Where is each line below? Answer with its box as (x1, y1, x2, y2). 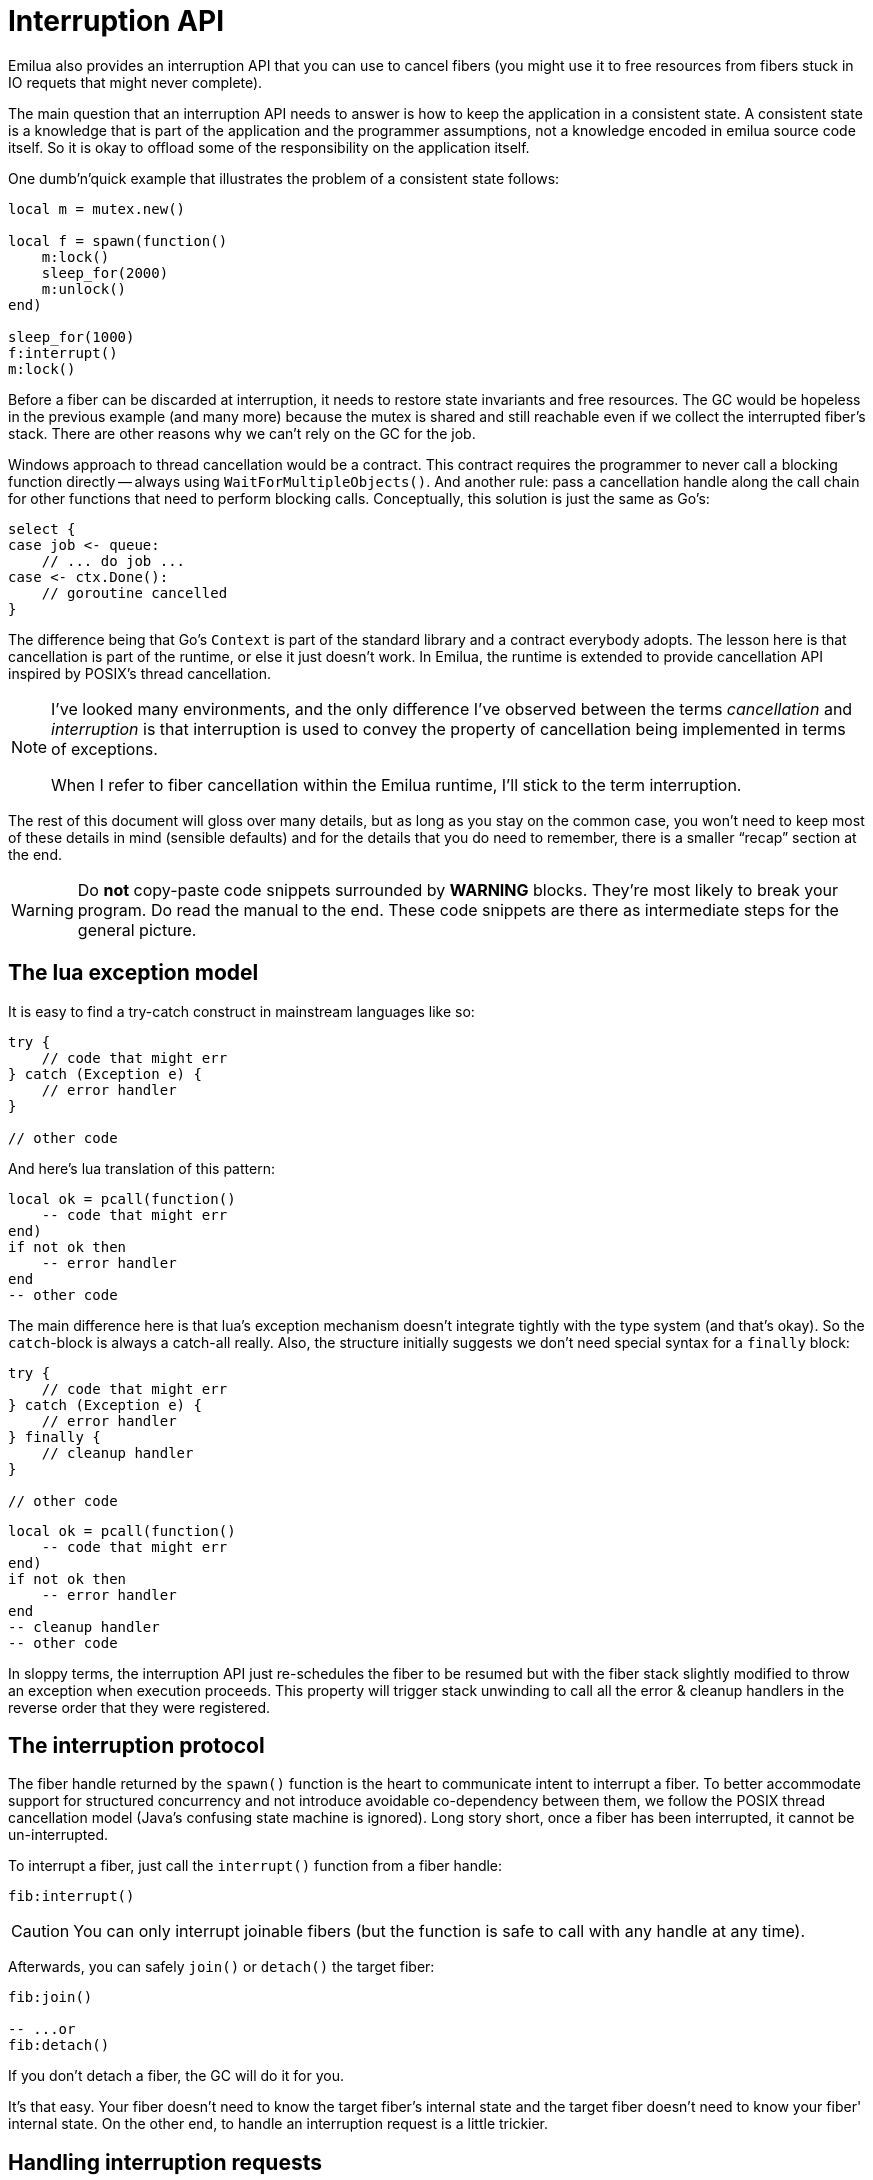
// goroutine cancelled (41, 584, 228, 601)
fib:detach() (8, 2037, 110, 2054)
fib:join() (8, 1989, 93, 2006)
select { (8, 520, 76, 537)
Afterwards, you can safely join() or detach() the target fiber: (8, 1958, 435, 1976)
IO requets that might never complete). (8, 73, 263, 91)
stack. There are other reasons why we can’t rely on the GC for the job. (8, 424, 476, 442)
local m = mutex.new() (8, 200, 186, 217)
